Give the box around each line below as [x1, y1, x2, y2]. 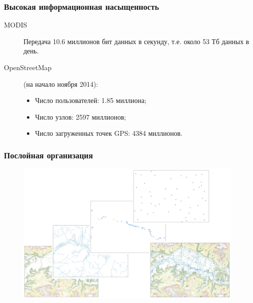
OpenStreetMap [4, 62, 52, 72]
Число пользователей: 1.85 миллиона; [35, 95, 147, 105]
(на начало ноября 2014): [23, 78, 98, 89]
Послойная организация [4, 149, 93, 161]
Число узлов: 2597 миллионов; [35, 111, 126, 122]
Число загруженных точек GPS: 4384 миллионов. [35, 128, 183, 138]
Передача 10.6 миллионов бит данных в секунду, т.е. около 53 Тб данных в [23, 36, 249, 46]
